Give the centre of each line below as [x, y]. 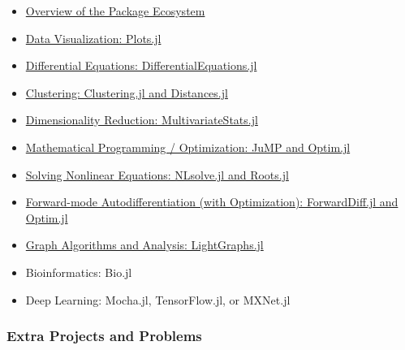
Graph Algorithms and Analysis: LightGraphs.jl [144, 245]
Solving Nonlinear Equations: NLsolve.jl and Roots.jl [157, 174]
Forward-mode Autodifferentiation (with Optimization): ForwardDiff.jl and [212, 202]
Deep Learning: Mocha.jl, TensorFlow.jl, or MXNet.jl [158, 299]
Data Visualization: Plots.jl [93, 38]
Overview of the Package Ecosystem [115, 11]
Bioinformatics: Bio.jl [79, 272]
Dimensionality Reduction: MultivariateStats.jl [142, 120]
